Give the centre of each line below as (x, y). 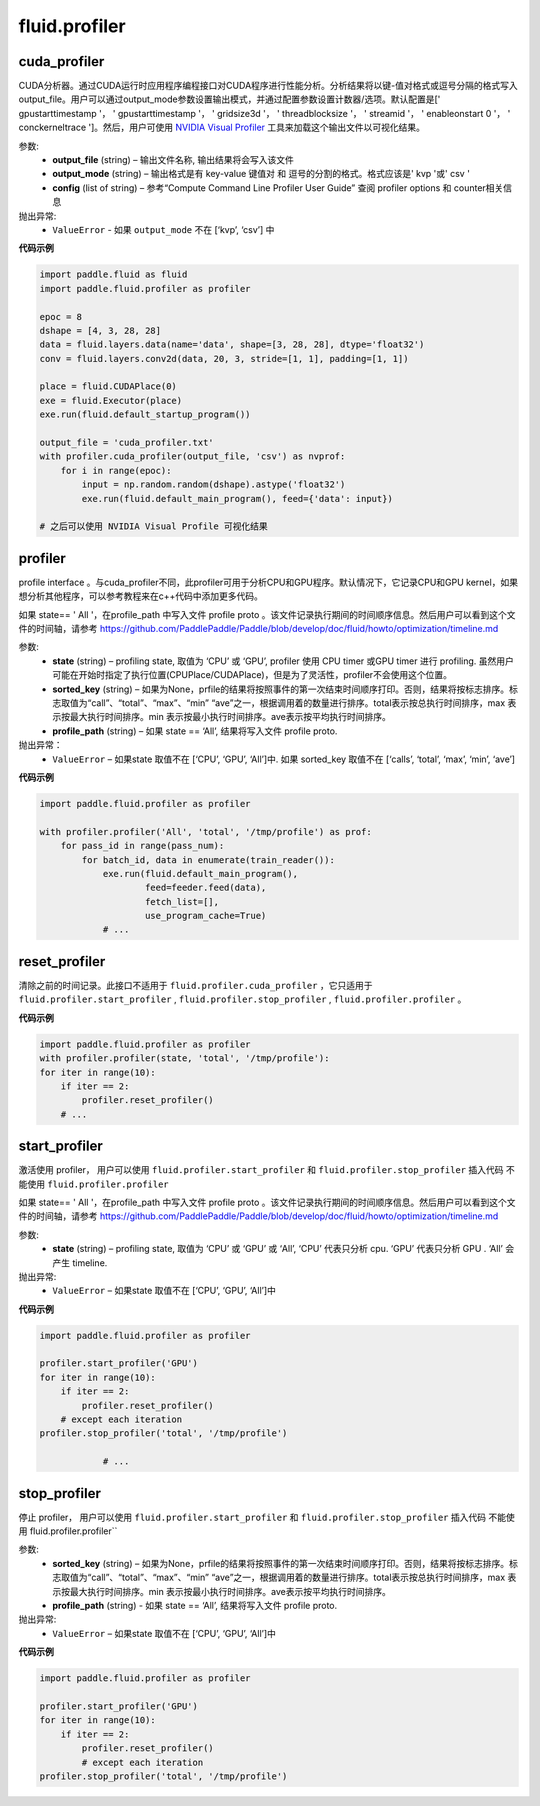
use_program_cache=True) (206, 916)
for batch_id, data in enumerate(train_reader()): (208, 859)
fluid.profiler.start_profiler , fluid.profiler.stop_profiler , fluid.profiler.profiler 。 (242, 999)
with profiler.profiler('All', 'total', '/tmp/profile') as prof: (205, 831)
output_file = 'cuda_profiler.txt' (126, 443)
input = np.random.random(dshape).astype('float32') (213, 484)
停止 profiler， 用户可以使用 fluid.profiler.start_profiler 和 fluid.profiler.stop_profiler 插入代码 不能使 (266, 1517)
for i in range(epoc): (116, 470)
